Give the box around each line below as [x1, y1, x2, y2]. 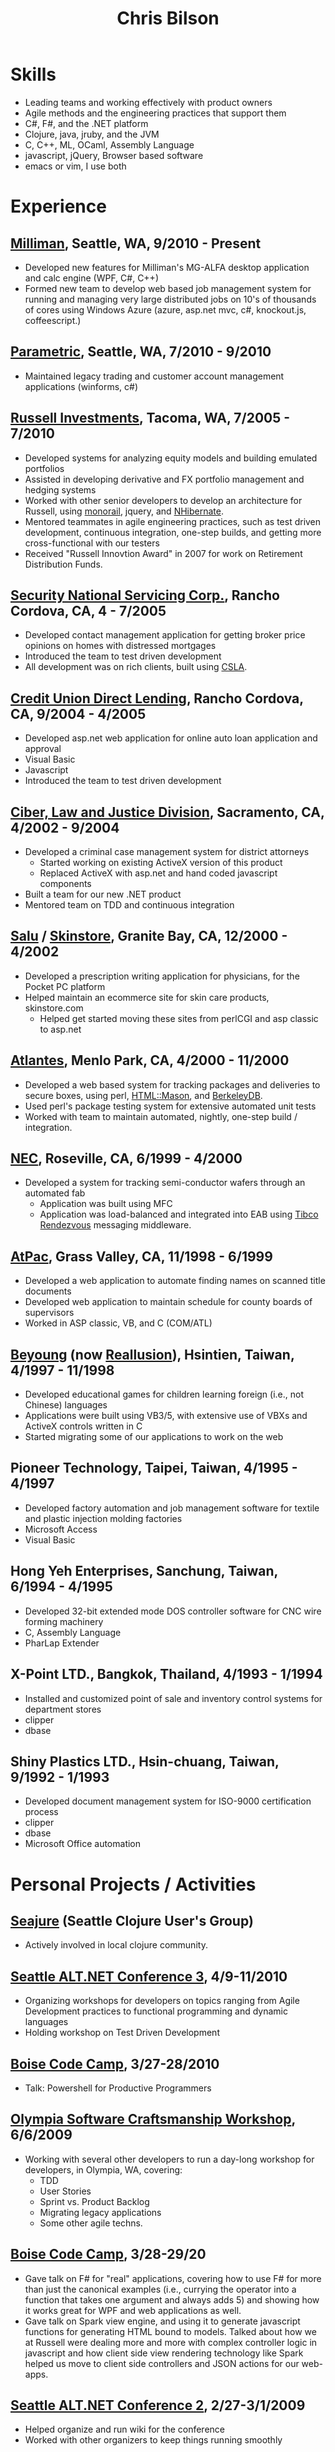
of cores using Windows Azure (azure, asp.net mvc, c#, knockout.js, [24, 303, 307, 316]
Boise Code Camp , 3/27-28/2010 [10, 2055, 220, 2072]
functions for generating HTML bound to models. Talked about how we [24, 2325, 317, 2337]
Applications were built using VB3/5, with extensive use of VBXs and [24, 1410, 308, 1422]
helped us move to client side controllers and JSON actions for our [24, 2357, 300, 2369]
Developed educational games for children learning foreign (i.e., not [24, 1388, 305, 1401]
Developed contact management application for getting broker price [24, 629, 306, 641]
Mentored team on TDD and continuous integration [24, 899, 235, 911]
